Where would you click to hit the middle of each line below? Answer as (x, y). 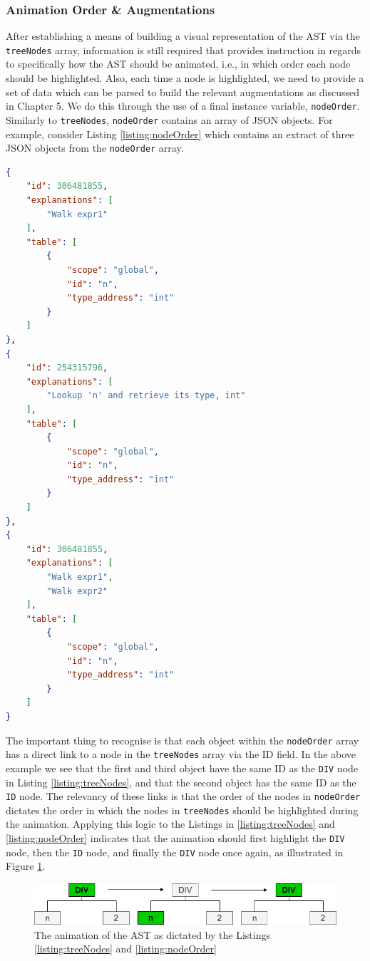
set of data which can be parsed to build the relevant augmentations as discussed (183, 92)
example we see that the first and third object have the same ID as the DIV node (182, 768)
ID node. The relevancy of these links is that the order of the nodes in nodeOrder (183, 796)
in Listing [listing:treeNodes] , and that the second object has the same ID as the (181, 782)
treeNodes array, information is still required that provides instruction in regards (184, 50)
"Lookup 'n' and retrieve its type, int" (146, 396)
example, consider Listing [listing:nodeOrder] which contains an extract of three (180, 134)
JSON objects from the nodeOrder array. (95, 148)
